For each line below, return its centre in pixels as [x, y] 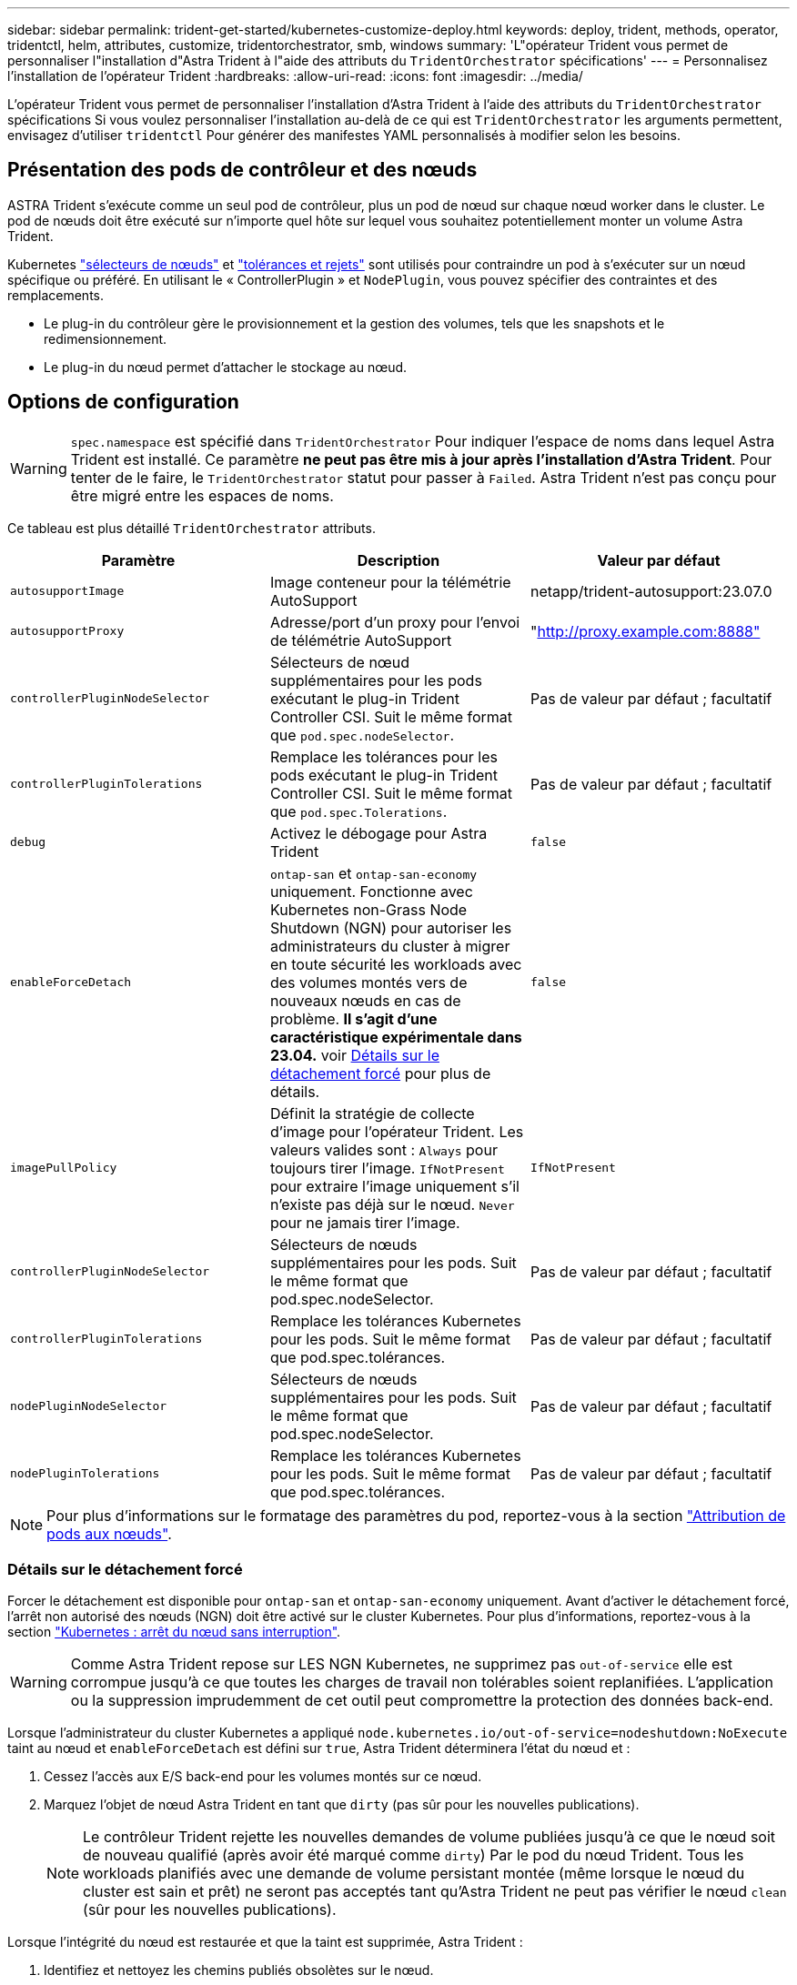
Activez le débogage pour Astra [378, 833]
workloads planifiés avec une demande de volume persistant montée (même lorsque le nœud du [414, 1874]
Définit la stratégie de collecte [372, 1113]
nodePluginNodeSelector [89, 1406]
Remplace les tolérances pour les [383, 756]
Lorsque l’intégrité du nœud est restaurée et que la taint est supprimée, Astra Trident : [265, 1942]
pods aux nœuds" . [109, 1533]
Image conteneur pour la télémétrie [390, 582]
